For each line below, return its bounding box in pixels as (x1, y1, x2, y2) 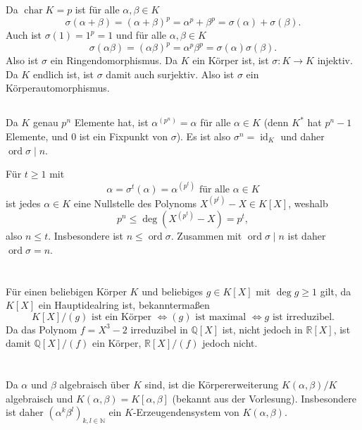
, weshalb (288, 195, 328, 210)
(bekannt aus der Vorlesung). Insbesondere (172, 391, 356, 405)
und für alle (116, 27, 167, 42)
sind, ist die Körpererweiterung (144, 377, 279, 392)
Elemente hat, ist (74, 115, 149, 130)
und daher (280, 128, 325, 143)
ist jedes (6, 195, 41, 210)
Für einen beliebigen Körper (6, 283, 127, 298)
